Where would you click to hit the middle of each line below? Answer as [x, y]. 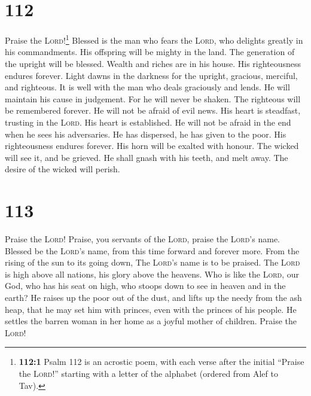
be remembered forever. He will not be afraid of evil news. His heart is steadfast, [153, 110]
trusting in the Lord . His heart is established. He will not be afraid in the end [148, 122]
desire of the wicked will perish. [62, 169]
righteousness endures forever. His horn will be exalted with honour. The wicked [152, 146]
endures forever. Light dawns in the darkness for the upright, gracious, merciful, [151, 75]
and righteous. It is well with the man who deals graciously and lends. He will [147, 87]
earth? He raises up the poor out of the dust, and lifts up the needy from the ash [153, 297]
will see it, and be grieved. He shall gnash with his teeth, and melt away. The [147, 157]
